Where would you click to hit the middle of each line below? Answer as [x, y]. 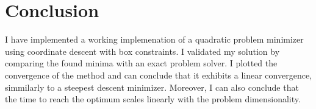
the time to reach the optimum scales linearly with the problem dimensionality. [153, 99]
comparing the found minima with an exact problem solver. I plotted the [141, 63]
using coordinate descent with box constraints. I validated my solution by [142, 51]
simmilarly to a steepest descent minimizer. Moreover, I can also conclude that [152, 87]
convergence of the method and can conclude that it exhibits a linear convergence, [159, 75]
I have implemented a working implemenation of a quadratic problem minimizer [154, 39]
